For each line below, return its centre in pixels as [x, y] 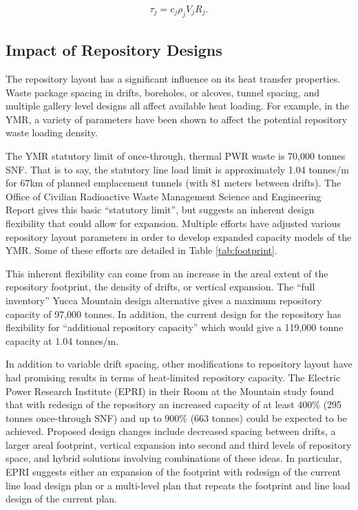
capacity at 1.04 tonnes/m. [62, 340]
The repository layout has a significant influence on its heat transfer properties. [173, 79]
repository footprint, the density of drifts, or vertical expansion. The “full [160, 287]
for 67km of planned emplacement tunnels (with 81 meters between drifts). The [173, 183]
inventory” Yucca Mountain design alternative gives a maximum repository [164, 300]
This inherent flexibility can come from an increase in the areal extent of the [167, 273]
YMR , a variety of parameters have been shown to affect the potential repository [177, 119]
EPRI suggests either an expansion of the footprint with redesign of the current [173, 472]
